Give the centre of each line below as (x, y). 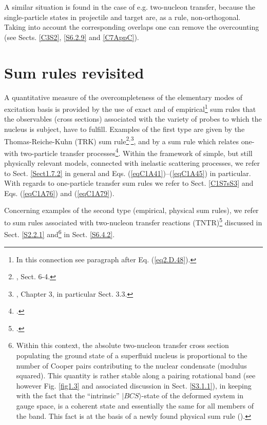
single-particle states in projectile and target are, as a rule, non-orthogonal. (122, 17)
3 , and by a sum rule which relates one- (193, 140)
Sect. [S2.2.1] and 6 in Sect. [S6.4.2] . (60, 233)
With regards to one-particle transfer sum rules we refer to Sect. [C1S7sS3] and (129, 183)
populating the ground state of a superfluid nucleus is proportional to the (132, 355)
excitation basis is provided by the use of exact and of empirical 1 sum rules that (130, 108)
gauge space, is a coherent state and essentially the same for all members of (135, 406)
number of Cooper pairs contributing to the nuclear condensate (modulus (131, 365)
